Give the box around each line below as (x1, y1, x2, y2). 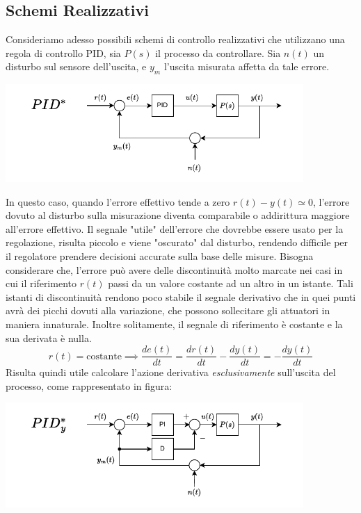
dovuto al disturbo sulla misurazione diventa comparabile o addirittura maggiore (6, 208, 350, 222)
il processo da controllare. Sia (155, 45, 281, 60)
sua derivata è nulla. (6, 330, 92, 345)
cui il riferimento (6, 276, 77, 291)
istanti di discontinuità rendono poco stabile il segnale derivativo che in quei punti (6, 289, 356, 304)
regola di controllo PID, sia (6, 45, 121, 60)
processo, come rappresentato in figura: (6, 378, 173, 393)
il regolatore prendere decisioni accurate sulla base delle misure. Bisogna (6, 249, 314, 263)
